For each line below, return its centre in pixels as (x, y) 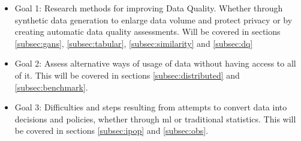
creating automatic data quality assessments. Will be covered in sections (148, 31)
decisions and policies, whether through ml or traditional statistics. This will (155, 118)
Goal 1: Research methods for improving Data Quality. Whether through (149, 8)
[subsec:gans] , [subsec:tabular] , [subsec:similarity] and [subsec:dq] (134, 43)
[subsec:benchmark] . (51, 87)
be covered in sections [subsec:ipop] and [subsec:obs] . (112, 130)
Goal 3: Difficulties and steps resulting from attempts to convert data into (151, 107)
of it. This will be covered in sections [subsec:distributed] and (127, 75)
